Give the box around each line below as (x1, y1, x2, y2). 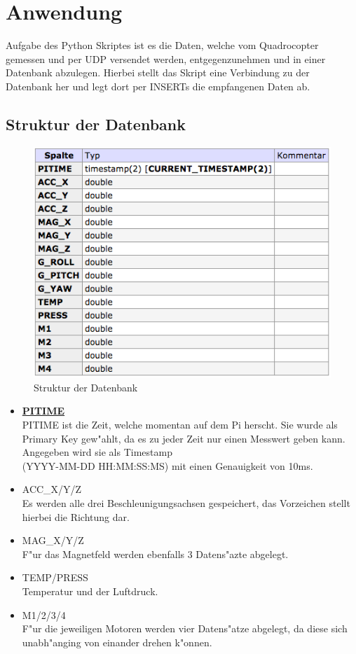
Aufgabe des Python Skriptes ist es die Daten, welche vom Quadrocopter (6, 38, 319, 53)
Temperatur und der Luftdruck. (22, 583, 158, 598)
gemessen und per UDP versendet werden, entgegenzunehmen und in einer (6, 51, 326, 66)
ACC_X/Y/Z (22, 482, 82, 496)
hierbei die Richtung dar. (22, 509, 130, 524)
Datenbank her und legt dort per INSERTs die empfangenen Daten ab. (6, 78, 310, 93)
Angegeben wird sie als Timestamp (22, 445, 172, 459)
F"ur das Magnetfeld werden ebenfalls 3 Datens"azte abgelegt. (22, 546, 289, 561)
